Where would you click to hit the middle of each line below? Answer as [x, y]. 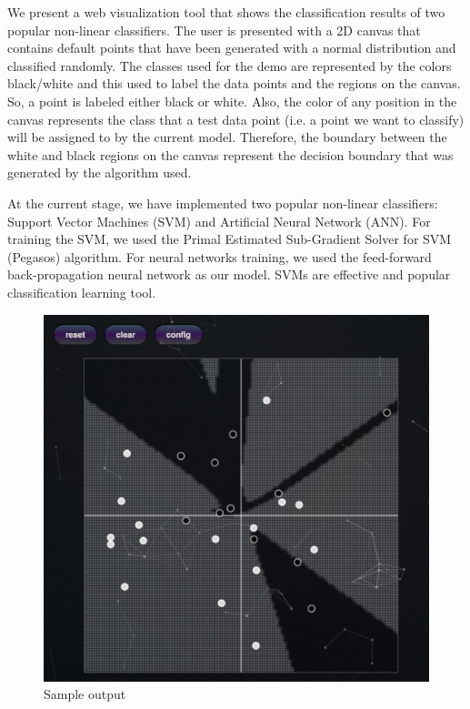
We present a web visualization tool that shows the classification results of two [226, 12]
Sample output [85, 694]
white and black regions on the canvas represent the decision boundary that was [230, 154]
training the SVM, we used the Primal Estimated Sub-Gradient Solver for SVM [230, 239]
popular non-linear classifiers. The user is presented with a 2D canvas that [214, 30]
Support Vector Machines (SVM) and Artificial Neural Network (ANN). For [219, 221]
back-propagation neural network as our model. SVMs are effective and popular [229, 274]
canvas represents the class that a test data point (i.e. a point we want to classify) [236, 119]
